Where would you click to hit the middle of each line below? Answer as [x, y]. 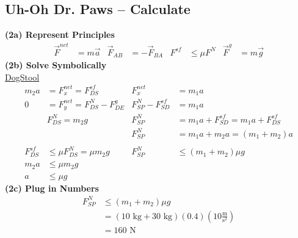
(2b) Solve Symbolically [56, 65]
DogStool [22, 77]
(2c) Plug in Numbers [52, 188]
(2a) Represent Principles [60, 34]
